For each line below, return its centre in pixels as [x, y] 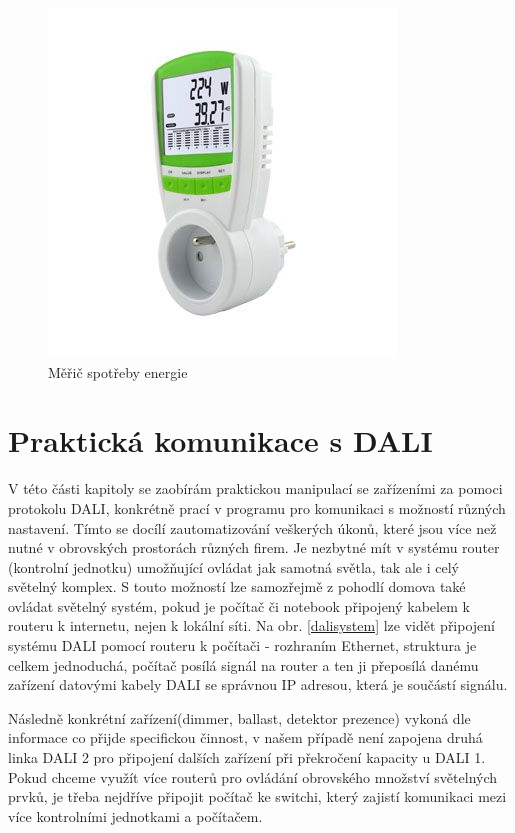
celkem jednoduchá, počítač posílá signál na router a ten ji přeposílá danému [243, 664]
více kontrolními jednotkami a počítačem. [135, 815]
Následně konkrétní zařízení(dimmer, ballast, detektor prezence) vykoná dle [239, 717]
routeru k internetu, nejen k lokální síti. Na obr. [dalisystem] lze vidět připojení [252, 625]
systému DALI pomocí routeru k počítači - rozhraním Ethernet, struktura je [242, 645]
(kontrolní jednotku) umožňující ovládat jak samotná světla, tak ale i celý [233, 566]
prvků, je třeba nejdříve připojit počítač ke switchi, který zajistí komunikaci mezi [257, 796]
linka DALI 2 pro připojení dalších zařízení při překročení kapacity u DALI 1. [247, 757]
